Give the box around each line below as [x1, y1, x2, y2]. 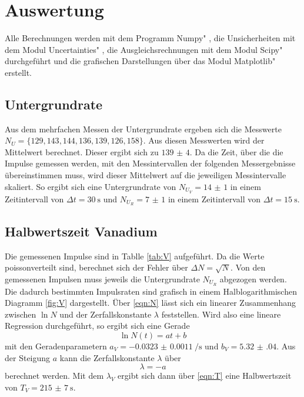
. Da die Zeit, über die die [189, 145, 283, 158]
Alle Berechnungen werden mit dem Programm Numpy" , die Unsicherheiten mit [5, 32, 296, 44]
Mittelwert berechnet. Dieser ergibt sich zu [5, 145, 159, 158]
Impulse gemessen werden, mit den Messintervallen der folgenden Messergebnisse [5, 157, 296, 169]
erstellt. [5, 66, 32, 78]
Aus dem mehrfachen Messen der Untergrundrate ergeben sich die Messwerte [5, 122, 282, 135]
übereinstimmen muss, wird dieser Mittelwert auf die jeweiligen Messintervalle [5, 169, 286, 181]
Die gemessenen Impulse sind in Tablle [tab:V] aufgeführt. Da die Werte [5, 249, 265, 262]
